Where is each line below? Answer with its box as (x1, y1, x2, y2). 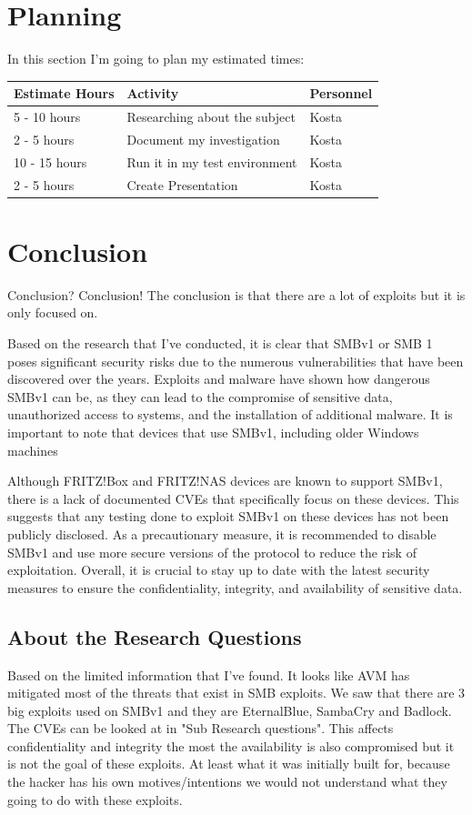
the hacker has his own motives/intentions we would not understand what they (7, 772, 447, 791)
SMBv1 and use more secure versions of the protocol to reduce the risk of (7, 542, 417, 561)
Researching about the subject (126, 107, 296, 126)
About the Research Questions (7, 622, 302, 650)
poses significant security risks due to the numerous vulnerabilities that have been (7, 351, 464, 370)
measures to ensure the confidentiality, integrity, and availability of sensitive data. (7, 578, 463, 597)
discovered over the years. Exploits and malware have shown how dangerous (7, 369, 430, 388)
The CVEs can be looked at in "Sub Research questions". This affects (7, 719, 394, 738)
